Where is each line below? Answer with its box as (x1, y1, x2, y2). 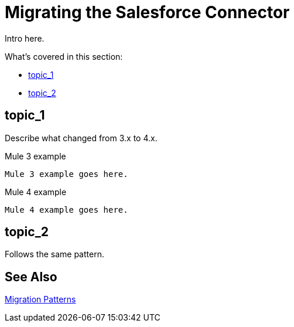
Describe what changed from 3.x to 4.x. (5, 132, 158, 143)
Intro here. (5, 33, 45, 43)
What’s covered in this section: (5, 51, 123, 62)
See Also (5, 269, 57, 284)
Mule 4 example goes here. (5, 205, 128, 214)
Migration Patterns (5, 294, 76, 305)
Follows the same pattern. (5, 249, 104, 260)
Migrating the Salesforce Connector (5, 2, 290, 22)
